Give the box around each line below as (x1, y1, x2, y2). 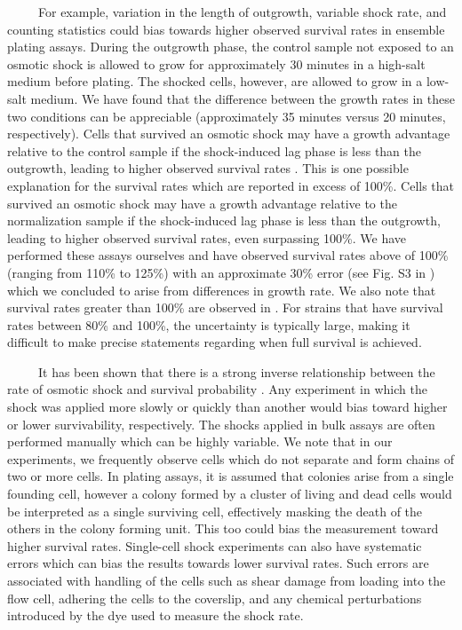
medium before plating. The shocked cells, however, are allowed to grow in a (7, 72, 423, 91)
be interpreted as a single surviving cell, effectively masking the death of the (7, 501, 423, 520)
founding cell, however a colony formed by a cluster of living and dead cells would (7, 484, 452, 503)
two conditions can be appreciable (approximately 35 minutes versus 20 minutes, (7, 106, 446, 125)
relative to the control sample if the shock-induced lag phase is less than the (7, 141, 422, 160)
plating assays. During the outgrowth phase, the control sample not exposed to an (7, 37, 454, 56)
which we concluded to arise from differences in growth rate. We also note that (7, 280, 436, 299)
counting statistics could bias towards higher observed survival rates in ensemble (7, 20, 445, 38)
